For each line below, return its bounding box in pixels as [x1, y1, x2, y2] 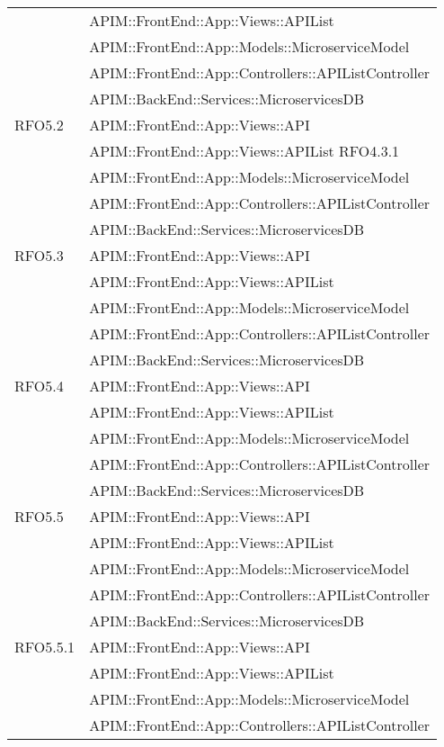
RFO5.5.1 [14, 636, 75, 657]
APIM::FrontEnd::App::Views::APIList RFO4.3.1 [89, 140, 400, 161]
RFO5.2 [14, 114, 64, 135]
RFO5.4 [14, 375, 64, 396]
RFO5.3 [14, 245, 64, 265]
